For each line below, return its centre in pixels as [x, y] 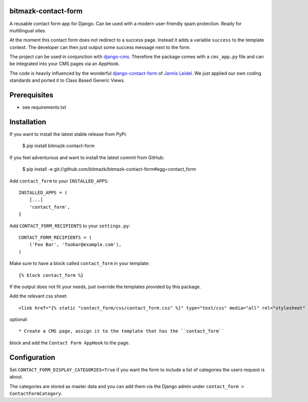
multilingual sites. [28, 30]
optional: [19, 319]
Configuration [32, 357]
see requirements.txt [44, 107]
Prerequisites [31, 95]
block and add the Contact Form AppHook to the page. [70, 343]
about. [16, 377]
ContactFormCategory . [36, 393]
